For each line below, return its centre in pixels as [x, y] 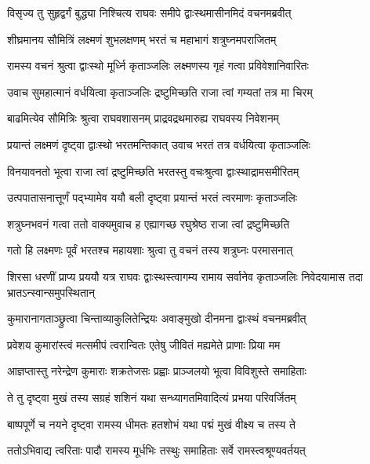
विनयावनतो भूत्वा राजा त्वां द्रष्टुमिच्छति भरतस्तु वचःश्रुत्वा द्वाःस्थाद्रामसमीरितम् [153, 171]
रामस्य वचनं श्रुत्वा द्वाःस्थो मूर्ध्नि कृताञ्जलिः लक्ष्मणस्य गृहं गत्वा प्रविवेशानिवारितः [158, 66]
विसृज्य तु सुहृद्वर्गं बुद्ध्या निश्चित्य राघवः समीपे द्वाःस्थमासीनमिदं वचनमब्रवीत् [149, 13]
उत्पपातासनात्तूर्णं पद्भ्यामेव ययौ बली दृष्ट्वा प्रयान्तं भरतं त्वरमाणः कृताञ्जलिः [152, 197]
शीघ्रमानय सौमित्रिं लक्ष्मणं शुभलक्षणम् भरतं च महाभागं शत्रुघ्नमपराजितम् [142, 39]
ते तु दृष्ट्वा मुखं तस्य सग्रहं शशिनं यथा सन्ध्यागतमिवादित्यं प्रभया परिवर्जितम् [152, 397]
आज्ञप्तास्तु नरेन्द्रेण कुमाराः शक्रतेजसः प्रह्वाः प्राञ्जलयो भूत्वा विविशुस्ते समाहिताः [157, 371]
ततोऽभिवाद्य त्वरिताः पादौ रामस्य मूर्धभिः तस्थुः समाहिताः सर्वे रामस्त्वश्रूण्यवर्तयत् [156, 450]
